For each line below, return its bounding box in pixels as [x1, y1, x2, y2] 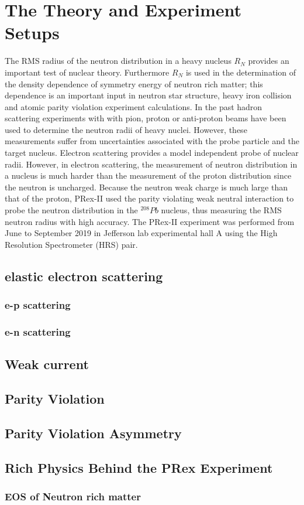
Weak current [5, 355, 89, 373]
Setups [5, 21, 60, 45]
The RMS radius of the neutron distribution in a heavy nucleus [5, 54, 232, 67]
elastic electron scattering [5, 267, 163, 285]
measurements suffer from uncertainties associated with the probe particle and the [5, 135, 299, 147]
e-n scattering [5, 324, 71, 339]
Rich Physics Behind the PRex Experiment [5, 458, 273, 476]
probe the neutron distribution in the [5, 204, 138, 216]
